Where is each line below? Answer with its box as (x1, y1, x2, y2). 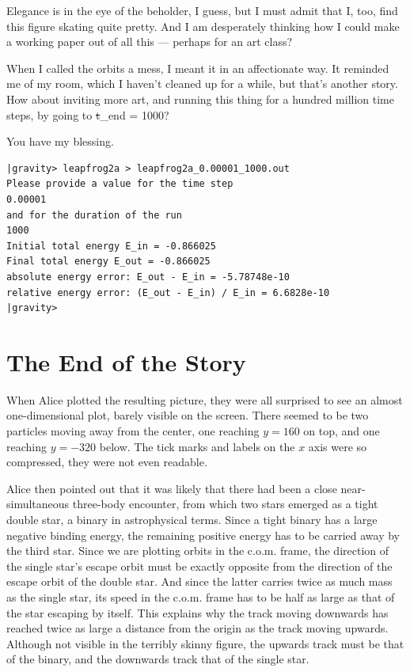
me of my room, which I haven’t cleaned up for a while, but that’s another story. (6, 75, 398, 92)
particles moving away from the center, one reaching (6, 423, 260, 439)
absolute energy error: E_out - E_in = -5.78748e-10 (6, 271, 290, 283)
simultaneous (6, 495, 70, 512)
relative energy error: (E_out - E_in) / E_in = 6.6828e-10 (6, 287, 330, 298)
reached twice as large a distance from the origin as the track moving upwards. (6, 620, 389, 636)
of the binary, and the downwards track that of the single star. (6, 651, 309, 667)
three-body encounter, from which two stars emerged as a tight (72, 495, 378, 512)
